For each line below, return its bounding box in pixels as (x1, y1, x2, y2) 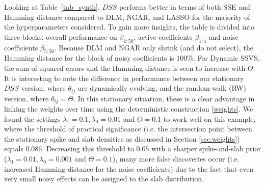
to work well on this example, (163, 113, 256, 124)
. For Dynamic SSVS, (193, 52, 260, 63)
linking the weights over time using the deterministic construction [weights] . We (4, 103, 253, 114)
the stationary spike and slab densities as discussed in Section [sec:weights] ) (4, 133, 240, 144)
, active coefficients (134, 31, 193, 42)
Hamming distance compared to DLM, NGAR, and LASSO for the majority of (4, 11, 250, 22)
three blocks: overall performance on (4, 31, 117, 42)
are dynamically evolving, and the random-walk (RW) (77, 83, 247, 93)
